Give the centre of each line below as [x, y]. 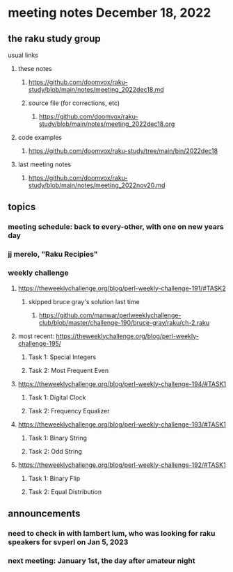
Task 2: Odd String [55, 451]
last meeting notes [45, 164]
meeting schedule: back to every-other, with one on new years [116, 227]
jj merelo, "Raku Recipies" [53, 254]
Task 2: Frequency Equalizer [69, 411]
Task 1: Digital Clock [57, 397]
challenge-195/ [40, 343]
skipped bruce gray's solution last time [84, 301]
